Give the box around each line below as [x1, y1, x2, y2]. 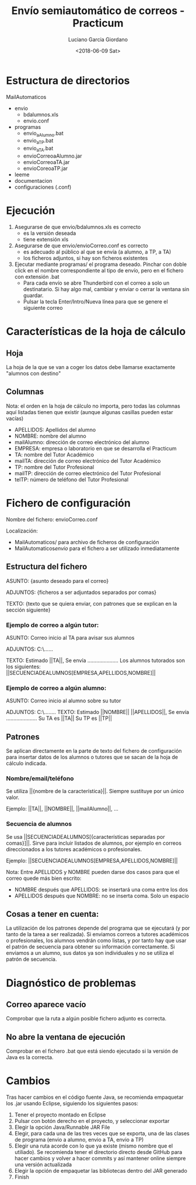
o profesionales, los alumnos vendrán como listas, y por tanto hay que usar [6, 937, 187, 944]
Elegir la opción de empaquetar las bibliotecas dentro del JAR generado [14, 1167, 188, 1174]
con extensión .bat [14, 274, 60, 281]
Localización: [6, 527, 38, 534]
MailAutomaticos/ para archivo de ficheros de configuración [14, 538, 159, 545]
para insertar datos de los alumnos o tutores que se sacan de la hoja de [6, 753, 178, 760]
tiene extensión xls [23, 236, 69, 243]
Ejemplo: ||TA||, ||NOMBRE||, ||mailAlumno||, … [6, 805, 118, 812]
